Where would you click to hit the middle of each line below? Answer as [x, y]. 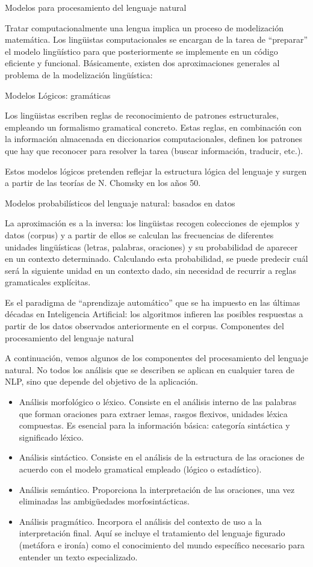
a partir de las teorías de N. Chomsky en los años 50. [103, 183]
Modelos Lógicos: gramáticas [58, 95]
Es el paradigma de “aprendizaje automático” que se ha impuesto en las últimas [153, 302]
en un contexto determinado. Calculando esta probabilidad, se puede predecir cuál [156, 259]
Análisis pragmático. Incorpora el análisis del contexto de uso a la [140, 521]
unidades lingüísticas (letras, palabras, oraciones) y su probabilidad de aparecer [151, 246]
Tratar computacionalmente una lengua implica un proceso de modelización [144, 27]
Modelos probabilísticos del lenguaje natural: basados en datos [120, 203]
